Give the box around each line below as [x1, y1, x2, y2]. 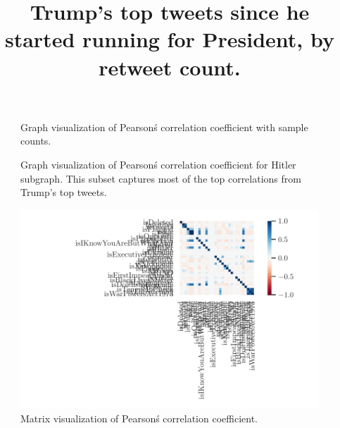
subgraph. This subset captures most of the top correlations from [20, 171, 301, 185]
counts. [20, 133, 51, 148]
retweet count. [99, 52, 241, 81]
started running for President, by [4, 25, 335, 54]
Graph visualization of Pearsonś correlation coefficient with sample [20, 119, 308, 134]
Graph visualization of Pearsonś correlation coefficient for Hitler [20, 157, 296, 171]
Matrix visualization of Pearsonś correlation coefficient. [20, 410, 258, 425]
